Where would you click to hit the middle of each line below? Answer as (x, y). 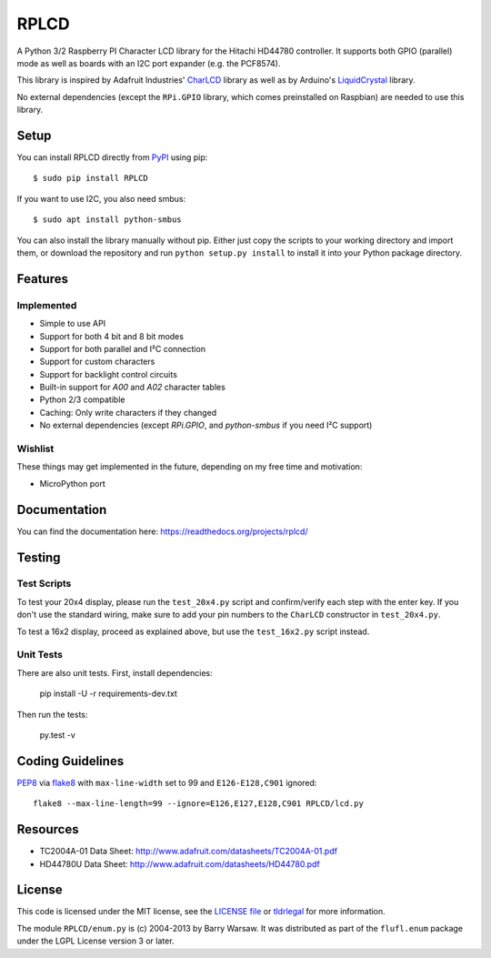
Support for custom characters (97, 362)
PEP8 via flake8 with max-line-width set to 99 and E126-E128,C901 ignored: (167, 782)
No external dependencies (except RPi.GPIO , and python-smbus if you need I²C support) (206, 425)
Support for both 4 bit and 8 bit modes (111, 336)
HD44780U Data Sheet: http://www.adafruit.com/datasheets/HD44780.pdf (180, 863)
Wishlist (35, 449)
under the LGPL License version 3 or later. (95, 941)
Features (42, 279)
